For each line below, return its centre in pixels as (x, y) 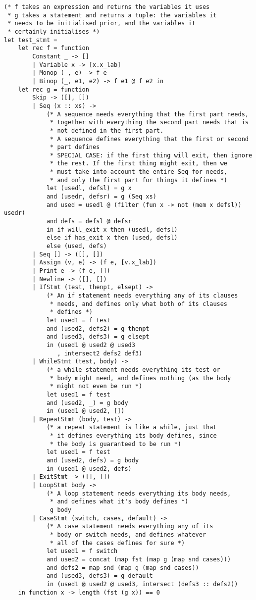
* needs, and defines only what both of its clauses (139, 304)
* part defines (75, 147)
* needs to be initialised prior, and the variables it (102, 24)
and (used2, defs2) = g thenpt (98, 328)
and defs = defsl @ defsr (89, 222)
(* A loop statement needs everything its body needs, (139, 493)
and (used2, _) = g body (87, 403)
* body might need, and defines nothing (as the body (141, 378)
